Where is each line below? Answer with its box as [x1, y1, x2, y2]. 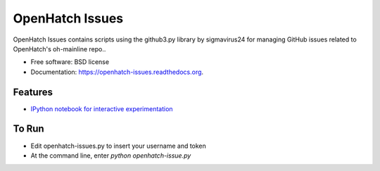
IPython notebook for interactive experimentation [30, 104, 173, 113]
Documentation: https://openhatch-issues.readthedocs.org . [30, 68, 204, 76]
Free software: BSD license [30, 58, 109, 66]
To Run [13, 123, 45, 135]
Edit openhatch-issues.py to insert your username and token [30, 141, 207, 150]
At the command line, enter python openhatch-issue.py [30, 151, 191, 160]
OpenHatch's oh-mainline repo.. [13, 44, 106, 53]
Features [13, 86, 53, 98]
